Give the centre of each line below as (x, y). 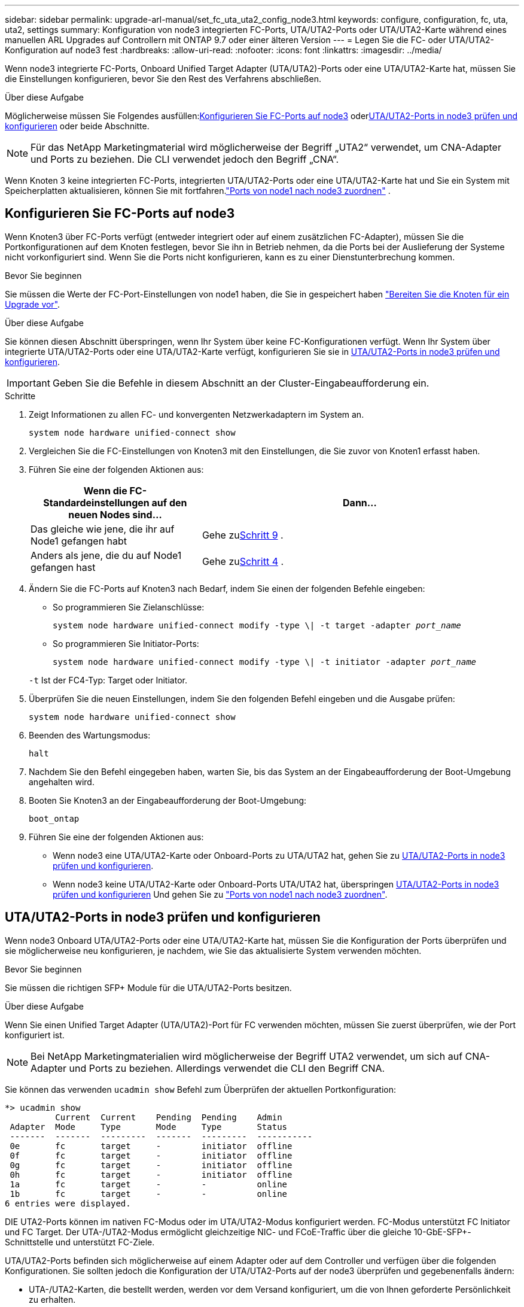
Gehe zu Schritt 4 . (243, 561)
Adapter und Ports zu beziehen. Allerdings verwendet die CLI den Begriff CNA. (208, 1068)
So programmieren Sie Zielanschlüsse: (129, 607)
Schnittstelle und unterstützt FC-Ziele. (80, 1242)
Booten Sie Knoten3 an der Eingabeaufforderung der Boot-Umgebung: (168, 800)
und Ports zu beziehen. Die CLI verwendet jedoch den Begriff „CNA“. (185, 159)
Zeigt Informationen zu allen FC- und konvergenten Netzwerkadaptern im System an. (196, 414)
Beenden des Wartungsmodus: (90, 735)
